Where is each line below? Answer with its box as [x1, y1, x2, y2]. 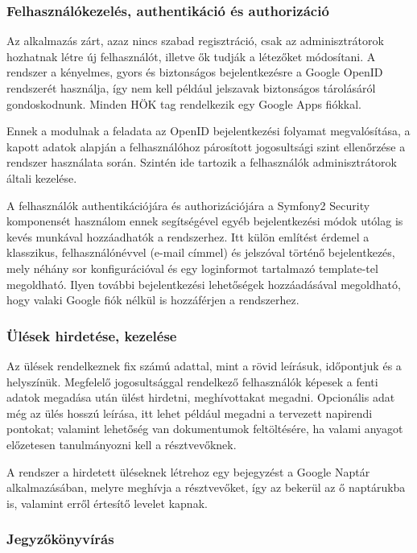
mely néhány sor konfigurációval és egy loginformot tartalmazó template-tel [6, 259, 378, 276]
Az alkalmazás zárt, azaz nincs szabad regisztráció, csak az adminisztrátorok [6, 32, 384, 49]
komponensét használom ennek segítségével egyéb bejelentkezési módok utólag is [6, 213, 403, 229]
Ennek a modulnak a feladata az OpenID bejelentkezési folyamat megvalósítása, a [6, 122, 411, 139]
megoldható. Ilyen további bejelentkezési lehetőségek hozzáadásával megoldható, [6, 275, 401, 292]
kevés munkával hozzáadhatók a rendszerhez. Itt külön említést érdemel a [6, 228, 370, 245]
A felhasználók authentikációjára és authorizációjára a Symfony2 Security [6, 196, 370, 213]
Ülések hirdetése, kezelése [6, 325, 177, 345]
